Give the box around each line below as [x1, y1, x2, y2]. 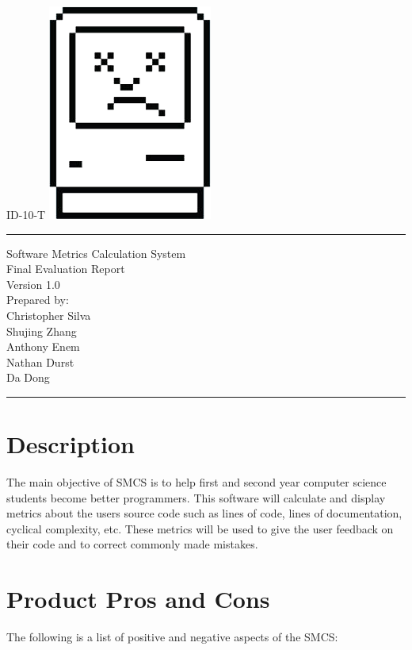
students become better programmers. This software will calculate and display [6, 489, 386, 506]
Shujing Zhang [6, 322, 77, 339]
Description [6, 428, 135, 460]
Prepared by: [6, 291, 69, 308]
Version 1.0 [6, 275, 60, 292]
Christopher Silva [6, 306, 91, 323]
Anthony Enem [6, 338, 80, 355]
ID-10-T [6, 206, 46, 222]
